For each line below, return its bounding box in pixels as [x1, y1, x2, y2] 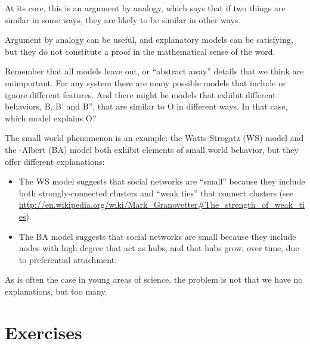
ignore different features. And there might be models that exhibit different [5, 88, 276, 101]
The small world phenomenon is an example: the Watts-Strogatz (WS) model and [5, 132, 304, 144]
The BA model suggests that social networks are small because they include [18, 230, 296, 242]
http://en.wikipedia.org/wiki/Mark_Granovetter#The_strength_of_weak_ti [18, 198, 305, 211]
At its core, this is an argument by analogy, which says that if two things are [5, 2, 286, 14]
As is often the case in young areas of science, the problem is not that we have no [5, 273, 303, 286]
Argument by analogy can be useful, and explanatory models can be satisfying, [5, 33, 293, 46]
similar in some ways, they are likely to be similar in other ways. [5, 13, 241, 26]
